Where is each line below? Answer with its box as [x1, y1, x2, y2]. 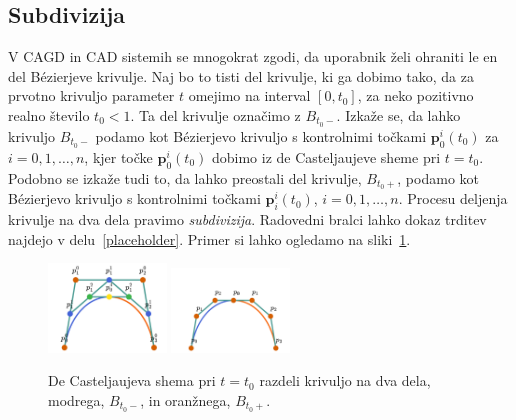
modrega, [48, 389, 105, 410]
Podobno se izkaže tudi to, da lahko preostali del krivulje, [8, 167, 362, 188]
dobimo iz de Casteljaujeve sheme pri [211, 146, 441, 167]
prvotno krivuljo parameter [8, 85, 175, 106]
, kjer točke [84, 146, 153, 167]
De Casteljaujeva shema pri [48, 370, 216, 391]
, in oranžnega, [140, 389, 231, 410]
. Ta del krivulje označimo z [130, 104, 301, 125]
